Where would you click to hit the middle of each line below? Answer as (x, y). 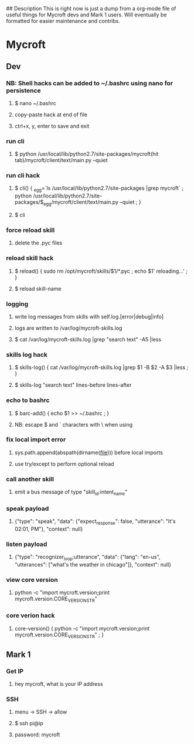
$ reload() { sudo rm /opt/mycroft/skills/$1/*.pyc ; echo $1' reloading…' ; (101, 271)
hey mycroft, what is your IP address (59, 684)
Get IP (15, 671)
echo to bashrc (28, 400)
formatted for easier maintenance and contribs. (63, 21)
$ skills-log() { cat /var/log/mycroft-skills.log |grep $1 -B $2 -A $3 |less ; (101, 367)
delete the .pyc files (38, 243)
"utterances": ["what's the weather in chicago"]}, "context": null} (93, 565)
